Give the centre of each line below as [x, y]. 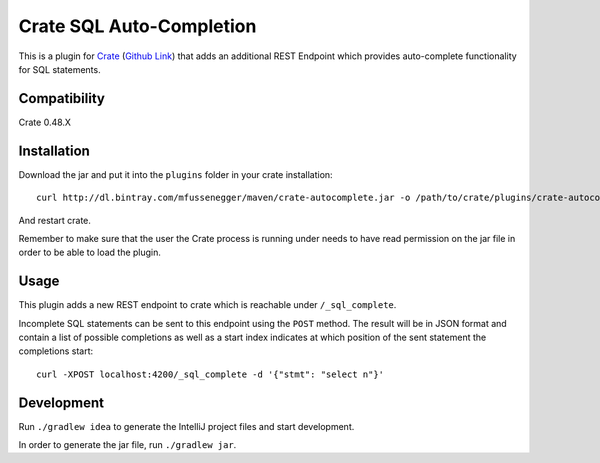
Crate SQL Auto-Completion [137, 26]
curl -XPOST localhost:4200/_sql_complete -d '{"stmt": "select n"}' [210, 374]
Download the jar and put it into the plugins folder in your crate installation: [176, 174]
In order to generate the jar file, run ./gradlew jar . [127, 445]
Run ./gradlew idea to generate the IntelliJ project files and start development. [186, 426]
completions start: [56, 351]
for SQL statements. [59, 69]
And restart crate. [55, 220]
